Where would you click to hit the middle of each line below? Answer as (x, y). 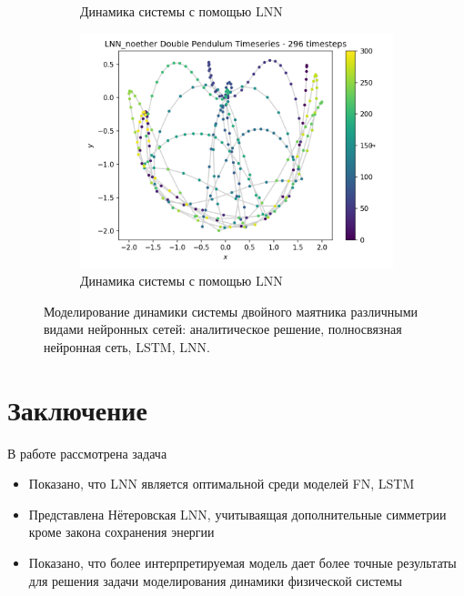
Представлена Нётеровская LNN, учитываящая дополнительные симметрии (237, 514)
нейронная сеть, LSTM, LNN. (127, 346)
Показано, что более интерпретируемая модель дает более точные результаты (242, 563)
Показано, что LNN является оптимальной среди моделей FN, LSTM (222, 484)
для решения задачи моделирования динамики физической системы (215, 580)
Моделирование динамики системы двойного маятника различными (231, 311)
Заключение (77, 409)
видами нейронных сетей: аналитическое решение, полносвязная (223, 329)
